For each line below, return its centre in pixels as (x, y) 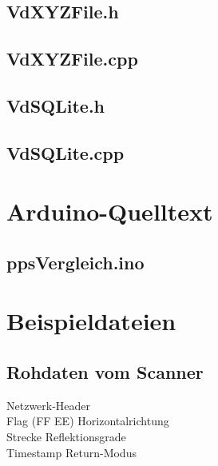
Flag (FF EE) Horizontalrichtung (88, 421)
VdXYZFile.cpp (72, 59)
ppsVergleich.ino (75, 262)
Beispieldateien (91, 321)
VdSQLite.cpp (65, 152)
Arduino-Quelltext (110, 211)
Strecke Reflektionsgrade (66, 437)
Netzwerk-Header (49, 405)
